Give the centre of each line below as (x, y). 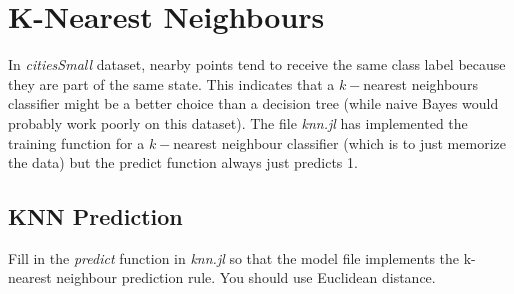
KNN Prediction (95, 216)
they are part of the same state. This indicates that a (171, 83)
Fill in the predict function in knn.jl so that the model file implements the (234, 257)
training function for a (76, 142)
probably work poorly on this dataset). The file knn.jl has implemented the (238, 122)
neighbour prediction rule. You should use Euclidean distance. (246, 277)
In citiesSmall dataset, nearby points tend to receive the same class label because (257, 64)
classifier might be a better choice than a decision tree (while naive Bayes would (253, 103)
